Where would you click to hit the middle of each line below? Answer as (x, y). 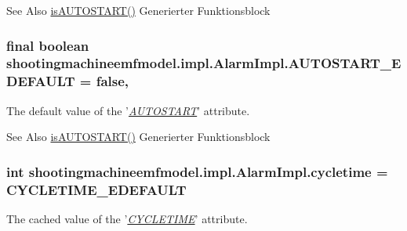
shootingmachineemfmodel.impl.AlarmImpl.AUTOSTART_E (204, 63)
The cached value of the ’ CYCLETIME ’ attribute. (127, 218)
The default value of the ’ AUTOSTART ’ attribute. (128, 110)
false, (113, 81)
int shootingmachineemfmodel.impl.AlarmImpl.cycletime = (197, 171)
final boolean (48, 45)
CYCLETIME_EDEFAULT (96, 189)
